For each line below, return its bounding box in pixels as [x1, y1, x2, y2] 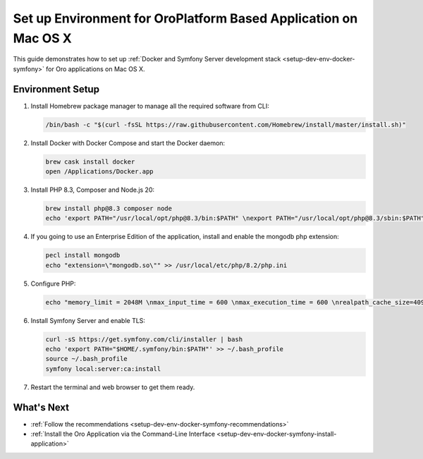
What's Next [13, 401, 70, 413]
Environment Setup [13, 83, 100, 95]
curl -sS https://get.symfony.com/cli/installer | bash [45, 335, 243, 343]
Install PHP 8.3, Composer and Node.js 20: [30, 185, 155, 194]
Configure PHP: [30, 279, 76, 288]
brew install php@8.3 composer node [45, 204, 173, 212]
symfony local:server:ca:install [45, 365, 161, 373]
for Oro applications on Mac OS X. [46, 64, 145, 73]
